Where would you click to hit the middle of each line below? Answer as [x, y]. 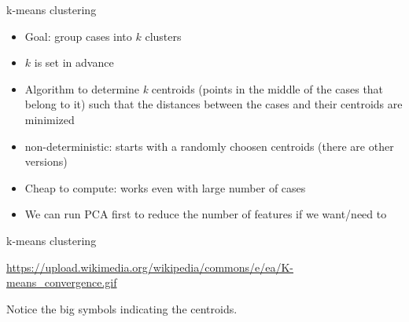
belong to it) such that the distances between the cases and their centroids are [214, 104]
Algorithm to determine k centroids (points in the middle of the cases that [204, 88]
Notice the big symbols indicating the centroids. [122, 308]
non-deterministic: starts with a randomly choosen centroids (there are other [209, 146]
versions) [46, 161]
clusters [163, 36]
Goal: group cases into [78, 36]
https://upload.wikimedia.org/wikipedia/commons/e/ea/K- [150, 267]
